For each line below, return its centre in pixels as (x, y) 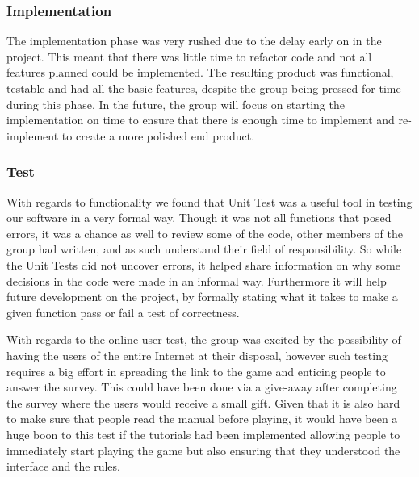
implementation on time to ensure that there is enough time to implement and (201, 120)
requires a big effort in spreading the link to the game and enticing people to (196, 371)
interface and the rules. (63, 466)
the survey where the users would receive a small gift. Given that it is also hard (203, 402)
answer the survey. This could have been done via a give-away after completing (202, 387)
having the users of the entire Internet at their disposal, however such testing (197, 355)
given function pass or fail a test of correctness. (123, 312)
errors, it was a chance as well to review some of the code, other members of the (205, 233)
